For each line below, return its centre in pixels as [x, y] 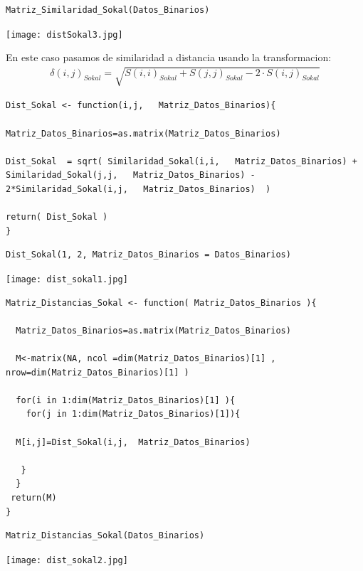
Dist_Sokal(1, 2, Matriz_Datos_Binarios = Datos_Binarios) [148, 255]
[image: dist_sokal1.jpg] [67, 279]
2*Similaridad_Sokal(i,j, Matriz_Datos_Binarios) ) [138, 189]
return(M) [34, 497]
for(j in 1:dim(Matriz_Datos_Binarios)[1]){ [133, 414]
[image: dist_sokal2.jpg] [67, 560]
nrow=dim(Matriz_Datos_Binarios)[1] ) [98, 372]
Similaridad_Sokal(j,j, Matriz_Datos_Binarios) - [131, 175]
